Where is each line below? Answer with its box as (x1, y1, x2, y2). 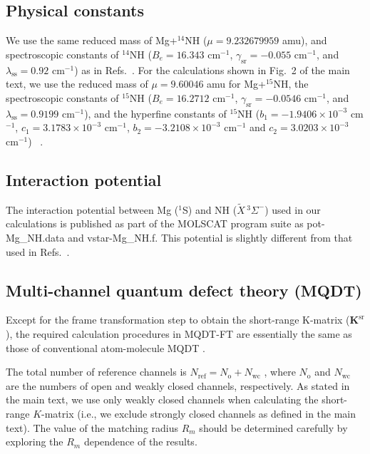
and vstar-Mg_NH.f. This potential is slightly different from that (68, 229, 353, 244)
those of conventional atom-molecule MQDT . (6, 340, 205, 355)
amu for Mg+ (207, 76, 266, 91)
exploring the (6, 434, 63, 449)
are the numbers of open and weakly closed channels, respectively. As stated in (6, 378, 350, 393)
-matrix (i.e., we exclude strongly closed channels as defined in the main (41, 406, 356, 421)
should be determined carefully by (199, 420, 348, 435)
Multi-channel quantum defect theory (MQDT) (6, 279, 362, 301)
